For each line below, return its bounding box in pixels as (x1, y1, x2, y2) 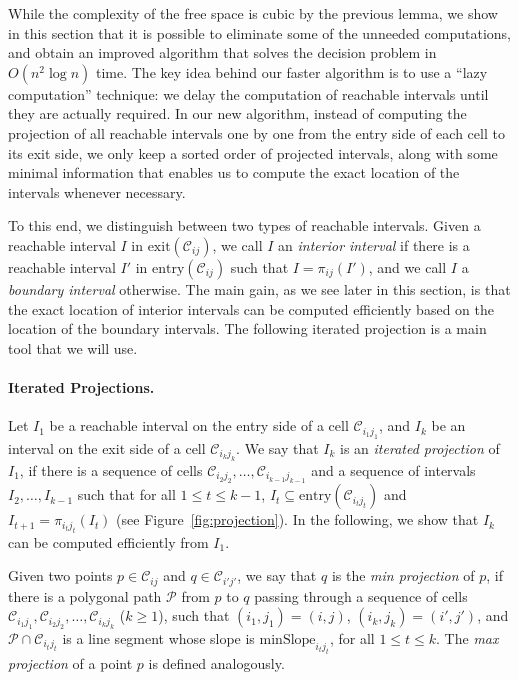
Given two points (8, 565, 113, 586)
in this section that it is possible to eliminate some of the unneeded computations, (8, 22, 511, 43)
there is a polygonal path (8, 585, 162, 606)
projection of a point (8, 652, 133, 673)
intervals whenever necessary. (8, 181, 186, 202)
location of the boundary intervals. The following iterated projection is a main (8, 318, 487, 339)
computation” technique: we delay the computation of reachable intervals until (8, 83, 489, 104)
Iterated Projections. (8, 376, 155, 397)
